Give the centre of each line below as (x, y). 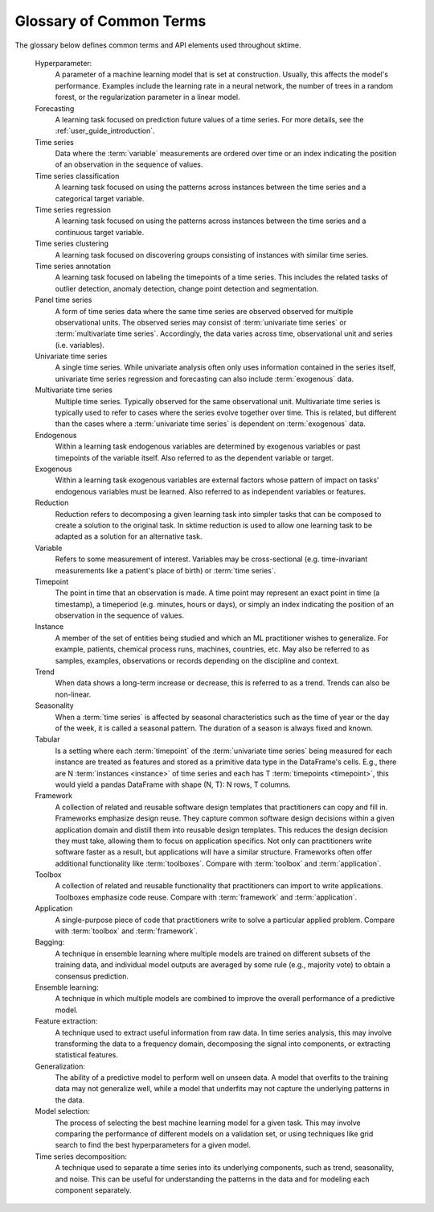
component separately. (93, 1190)
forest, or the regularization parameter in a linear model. (147, 97)
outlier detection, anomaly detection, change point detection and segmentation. (187, 288)
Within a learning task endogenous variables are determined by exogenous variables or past (208, 446)
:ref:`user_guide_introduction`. (105, 131)
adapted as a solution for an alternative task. (129, 536)
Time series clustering (72, 244)
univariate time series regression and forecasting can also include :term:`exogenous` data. (205, 378)
